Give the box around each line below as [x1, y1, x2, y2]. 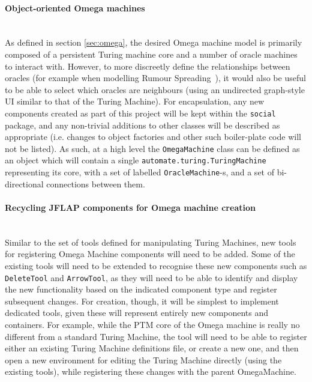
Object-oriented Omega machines [5, 1, 145, 14]
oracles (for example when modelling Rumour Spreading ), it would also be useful [5, 71, 306, 84]
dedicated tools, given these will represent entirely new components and [5, 306, 269, 319]
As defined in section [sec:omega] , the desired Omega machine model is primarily [5, 36, 302, 49]
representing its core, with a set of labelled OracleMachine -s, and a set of [5, 166, 274, 178]
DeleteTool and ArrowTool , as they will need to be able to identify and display [5, 271, 298, 283]
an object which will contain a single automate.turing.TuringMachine [5, 154, 266, 166]
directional [5, 177, 44, 190]
